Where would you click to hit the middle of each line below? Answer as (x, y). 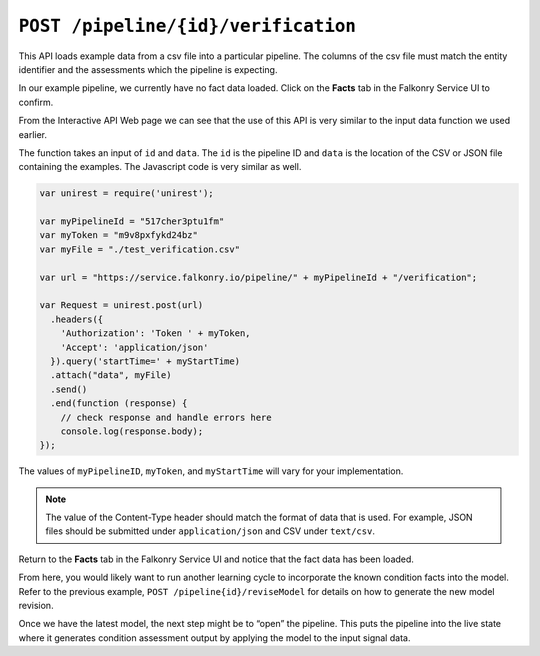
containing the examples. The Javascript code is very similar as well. (160, 167)
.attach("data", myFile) (111, 375)
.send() (69, 389)
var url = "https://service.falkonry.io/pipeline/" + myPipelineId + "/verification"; (258, 277)
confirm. (36, 102)
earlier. (33, 134)
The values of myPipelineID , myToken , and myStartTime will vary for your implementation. (211, 471)
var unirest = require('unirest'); (126, 193)
